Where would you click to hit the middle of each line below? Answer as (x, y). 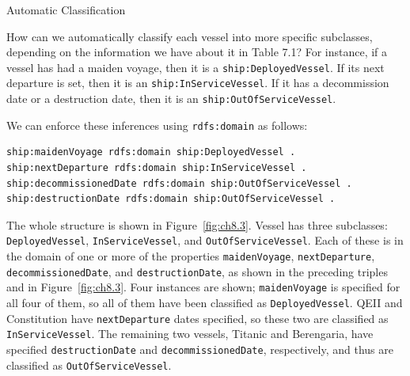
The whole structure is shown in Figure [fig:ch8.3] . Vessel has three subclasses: (197, 224)
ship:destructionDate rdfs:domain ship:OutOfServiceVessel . (171, 199)
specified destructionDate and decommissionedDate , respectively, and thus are (200, 349)
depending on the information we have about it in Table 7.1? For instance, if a (197, 52)
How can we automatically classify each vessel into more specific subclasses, (190, 36)
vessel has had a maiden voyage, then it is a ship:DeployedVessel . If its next (196, 67)
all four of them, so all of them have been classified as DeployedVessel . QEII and (205, 302)
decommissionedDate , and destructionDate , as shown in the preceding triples (197, 271)
